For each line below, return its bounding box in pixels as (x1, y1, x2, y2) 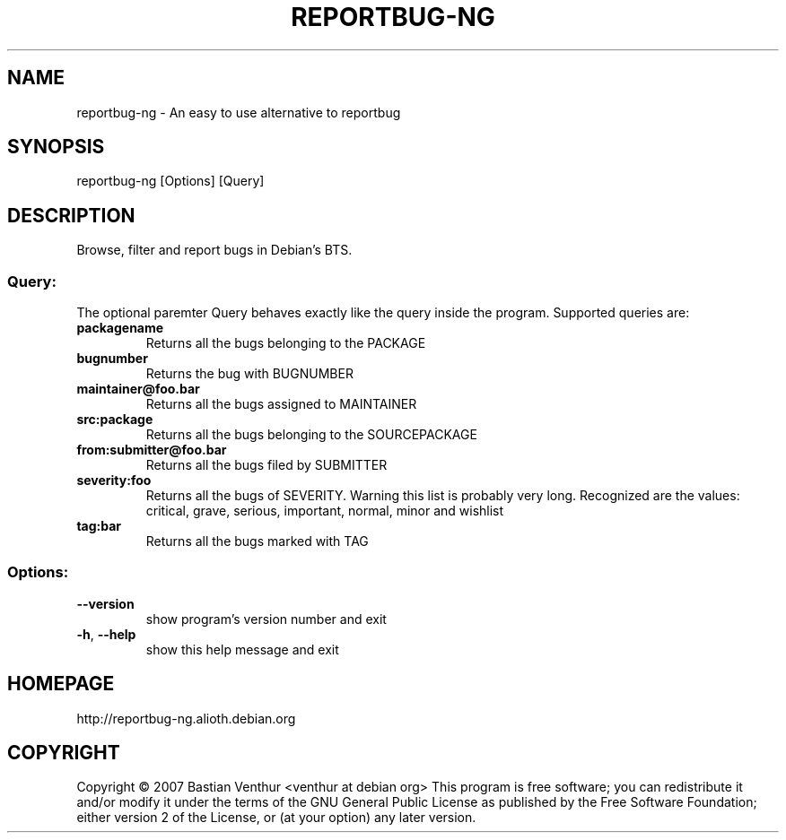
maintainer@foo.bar (76, 381, 200, 397)
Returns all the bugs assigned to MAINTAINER (145, 396, 417, 412)
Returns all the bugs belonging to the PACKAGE (145, 335, 426, 351)
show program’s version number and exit (145, 611, 387, 627)
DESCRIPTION (7, 204, 135, 227)
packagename (76, 320, 164, 336)
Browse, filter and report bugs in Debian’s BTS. (76, 242, 353, 258)
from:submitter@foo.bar (76, 442, 227, 458)
